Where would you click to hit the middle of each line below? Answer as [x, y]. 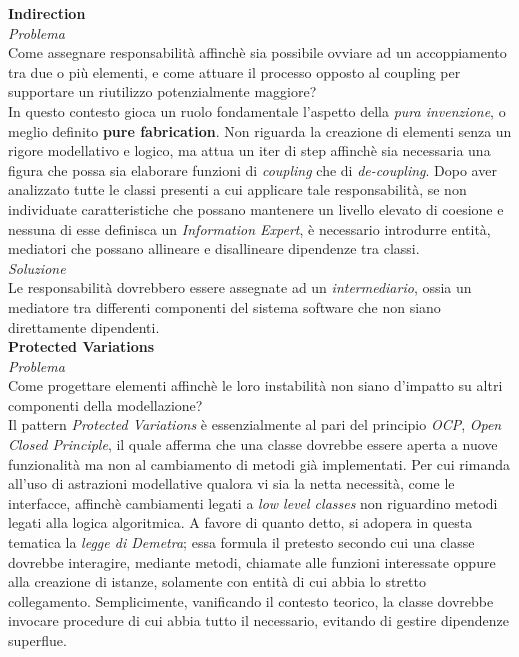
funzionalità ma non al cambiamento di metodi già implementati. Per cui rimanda [259, 463]
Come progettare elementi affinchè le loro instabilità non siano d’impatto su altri [255, 385]
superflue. [37, 640]
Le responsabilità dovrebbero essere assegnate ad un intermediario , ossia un [240, 287]
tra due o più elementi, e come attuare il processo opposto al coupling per [234, 71]
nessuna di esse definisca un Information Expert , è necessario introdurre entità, [249, 228]
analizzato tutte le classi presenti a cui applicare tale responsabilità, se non [237, 189]
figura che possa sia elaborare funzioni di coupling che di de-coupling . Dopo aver [252, 169]
